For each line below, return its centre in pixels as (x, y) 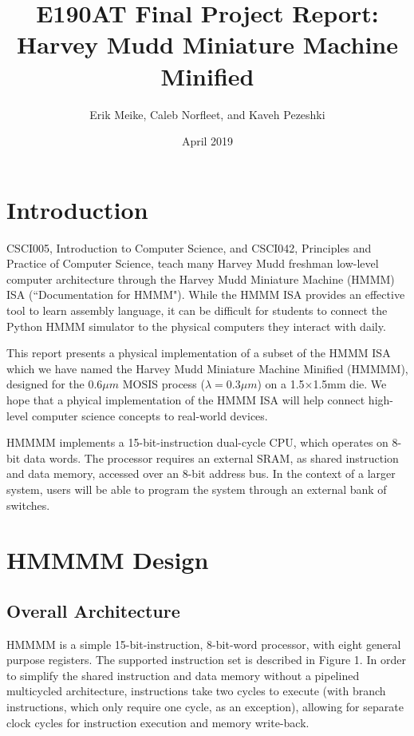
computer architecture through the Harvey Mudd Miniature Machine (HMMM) (201, 278)
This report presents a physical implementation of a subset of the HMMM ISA (199, 353)
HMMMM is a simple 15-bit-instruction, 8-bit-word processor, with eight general (204, 644)
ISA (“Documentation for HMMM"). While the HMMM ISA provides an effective (206, 294)
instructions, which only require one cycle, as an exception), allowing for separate (205, 707)
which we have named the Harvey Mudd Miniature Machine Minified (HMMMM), (207, 368)
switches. (28, 505)
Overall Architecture (93, 610)
